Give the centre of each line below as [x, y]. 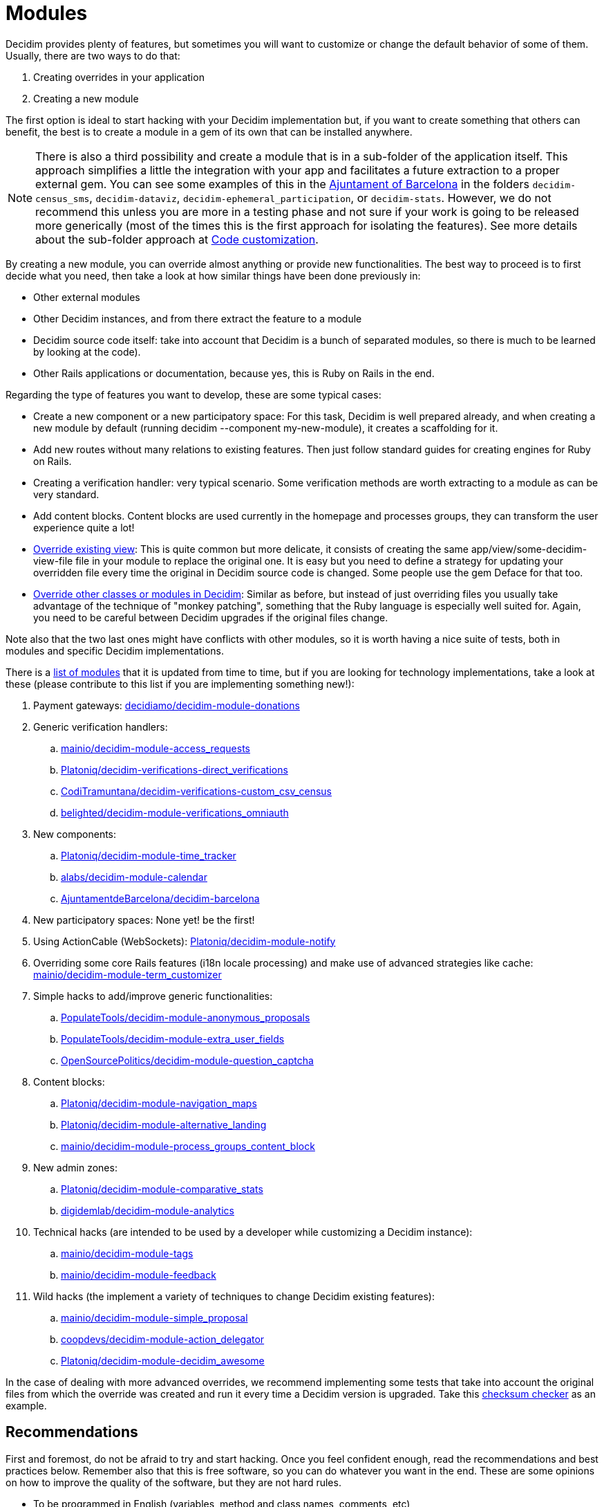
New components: [75, 834]
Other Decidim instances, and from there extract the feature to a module [198, 318]
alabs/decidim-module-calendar [134, 877]
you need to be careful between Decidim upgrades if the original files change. [211, 617]
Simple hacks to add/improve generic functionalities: [153, 996]
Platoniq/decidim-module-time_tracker [149, 855]
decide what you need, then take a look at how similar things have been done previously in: [213, 275]
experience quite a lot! [84, 527]
